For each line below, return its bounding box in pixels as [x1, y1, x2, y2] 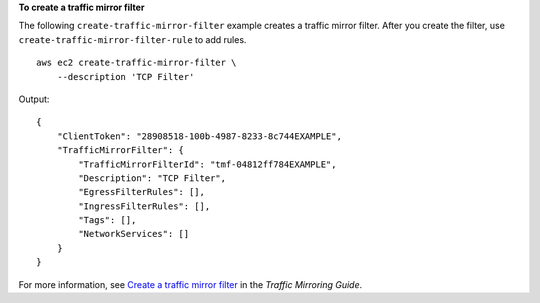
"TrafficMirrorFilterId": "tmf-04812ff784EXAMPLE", [78, 158, 337, 170]
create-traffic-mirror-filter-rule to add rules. [18, 33, 247, 45]
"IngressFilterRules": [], [78, 200, 211, 212]
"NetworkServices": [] [78, 228, 190, 240]
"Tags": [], [78, 215, 137, 226]
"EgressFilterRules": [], [78, 186, 205, 198]
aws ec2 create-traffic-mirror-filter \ [36, 57, 237, 69]
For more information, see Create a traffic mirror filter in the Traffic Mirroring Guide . [18, 278, 363, 290]
